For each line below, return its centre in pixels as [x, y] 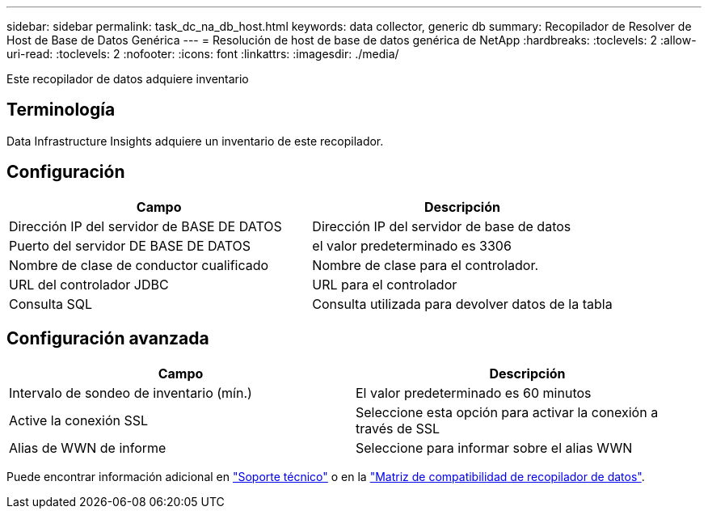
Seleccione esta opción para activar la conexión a [507, 412]
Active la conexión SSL [79, 420]
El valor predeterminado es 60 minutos [474, 393]
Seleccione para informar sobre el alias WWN [494, 447]
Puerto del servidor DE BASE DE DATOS [130, 245]
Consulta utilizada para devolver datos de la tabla [462, 304]
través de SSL [398, 428]
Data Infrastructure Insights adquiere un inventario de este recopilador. [195, 141]
